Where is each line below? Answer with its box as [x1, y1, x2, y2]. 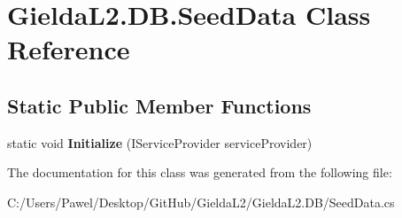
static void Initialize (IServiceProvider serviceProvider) [7, 133, 313, 152]
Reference [7, 31, 130, 67]
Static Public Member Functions [7, 91, 312, 119]
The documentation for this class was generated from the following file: [7, 163, 392, 182]
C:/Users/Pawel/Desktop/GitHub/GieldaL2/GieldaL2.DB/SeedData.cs [7, 192, 395, 211]
